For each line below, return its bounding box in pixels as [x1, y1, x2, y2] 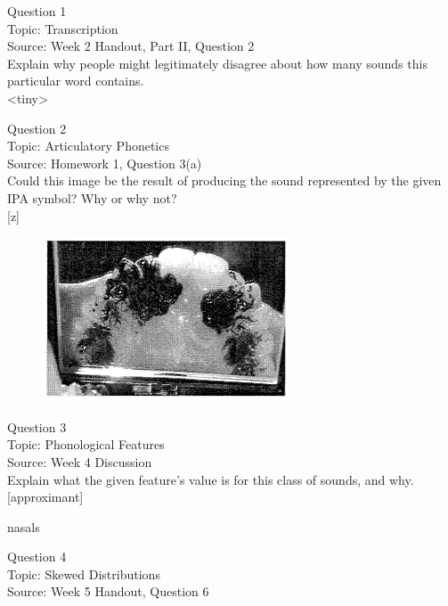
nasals [7, 517, 40, 536]
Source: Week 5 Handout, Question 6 [7, 582, 209, 601]
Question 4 [7, 547, 67, 566]
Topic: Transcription [7, 19, 118, 37]
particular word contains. [7, 71, 144, 90]
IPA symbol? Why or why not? [7, 188, 177, 207]
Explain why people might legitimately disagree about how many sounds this [7, 53, 428, 72]
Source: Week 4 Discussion [7, 452, 152, 471]
